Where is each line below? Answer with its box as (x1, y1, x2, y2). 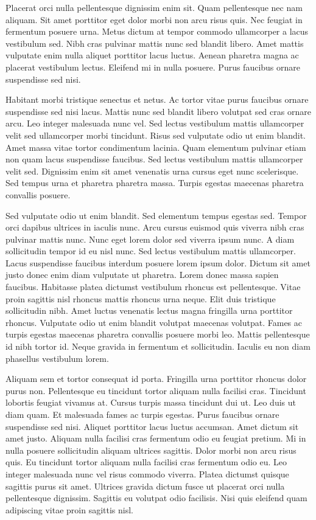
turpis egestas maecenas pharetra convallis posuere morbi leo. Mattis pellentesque (5, 328, 310, 341)
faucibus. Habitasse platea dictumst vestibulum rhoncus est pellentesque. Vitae (5, 280, 301, 293)
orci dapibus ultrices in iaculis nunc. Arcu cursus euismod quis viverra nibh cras (5, 221, 304, 234)
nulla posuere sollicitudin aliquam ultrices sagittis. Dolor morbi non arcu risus (5, 443, 297, 456)
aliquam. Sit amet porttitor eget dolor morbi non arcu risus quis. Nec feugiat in (5, 13, 303, 26)
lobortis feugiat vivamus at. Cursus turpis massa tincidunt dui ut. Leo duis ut (5, 396, 296, 409)
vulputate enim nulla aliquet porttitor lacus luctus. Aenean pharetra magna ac (5, 49, 299, 61)
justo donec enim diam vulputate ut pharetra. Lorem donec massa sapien (5, 268, 279, 281)
